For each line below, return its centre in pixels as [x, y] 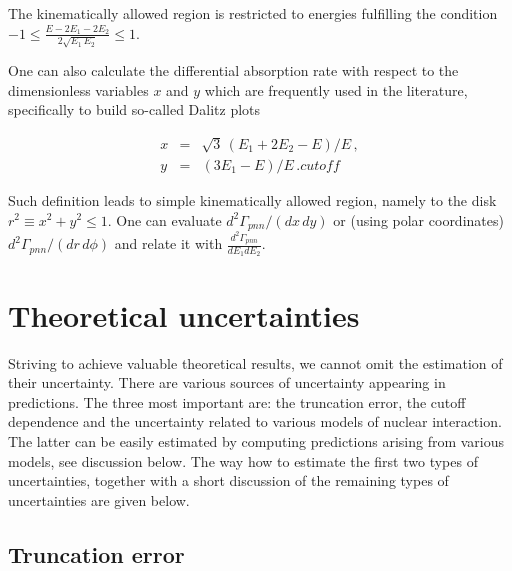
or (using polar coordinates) [418, 219]
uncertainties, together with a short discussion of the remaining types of [228, 480]
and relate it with [168, 243]
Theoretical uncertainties [184, 314]
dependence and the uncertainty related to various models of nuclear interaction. [255, 421]
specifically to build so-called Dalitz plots [134, 109]
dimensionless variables [78, 89]
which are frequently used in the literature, [336, 89]
